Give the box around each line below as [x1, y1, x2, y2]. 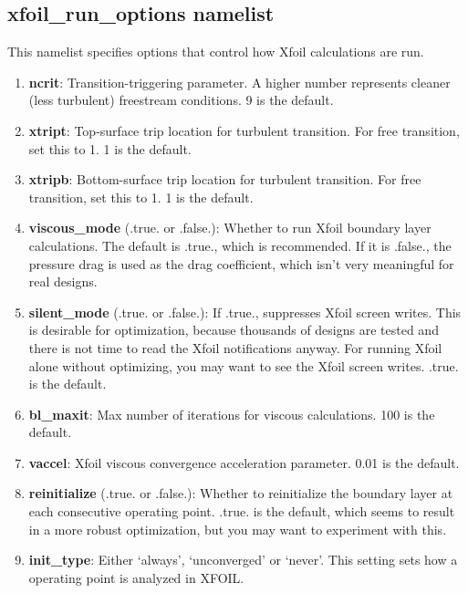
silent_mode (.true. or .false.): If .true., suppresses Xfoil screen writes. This [28, 302, 462, 321]
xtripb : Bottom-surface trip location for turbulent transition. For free [28, 170, 421, 189]
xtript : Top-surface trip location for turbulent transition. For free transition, [28, 120, 460, 140]
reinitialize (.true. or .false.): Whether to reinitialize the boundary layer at [28, 484, 453, 503]
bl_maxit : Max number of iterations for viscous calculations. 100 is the [28, 404, 435, 423]
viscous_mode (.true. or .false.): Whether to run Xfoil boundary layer [28, 218, 432, 237]
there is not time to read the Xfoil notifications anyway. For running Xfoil [28, 338, 442, 357]
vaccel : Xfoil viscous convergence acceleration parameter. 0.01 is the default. [28, 453, 460, 472]
